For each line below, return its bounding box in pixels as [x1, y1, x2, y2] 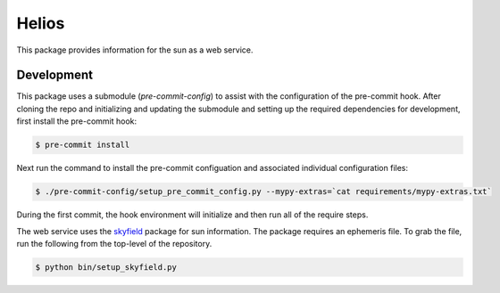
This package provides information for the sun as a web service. [16, 45, 254, 55]
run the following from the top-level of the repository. [16, 238, 212, 248]
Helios [16, 13, 65, 33]
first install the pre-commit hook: [16, 116, 137, 126]
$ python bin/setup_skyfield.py [35, 262, 178, 272]
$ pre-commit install [35, 140, 130, 151]
